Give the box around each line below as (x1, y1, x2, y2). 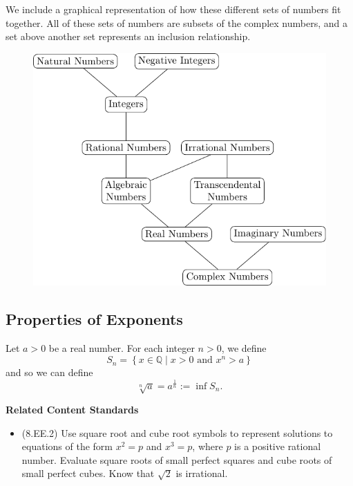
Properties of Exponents (6, 308, 183, 330)
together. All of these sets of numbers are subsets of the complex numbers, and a (6, 15, 347, 30)
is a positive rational (234, 439, 321, 454)
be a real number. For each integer (48, 340, 195, 355)
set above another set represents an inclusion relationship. (6, 29, 251, 44)
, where (192, 439, 223, 454)
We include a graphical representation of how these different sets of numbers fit (6, 2, 341, 16)
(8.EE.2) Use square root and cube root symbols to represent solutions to (21, 425, 333, 440)
